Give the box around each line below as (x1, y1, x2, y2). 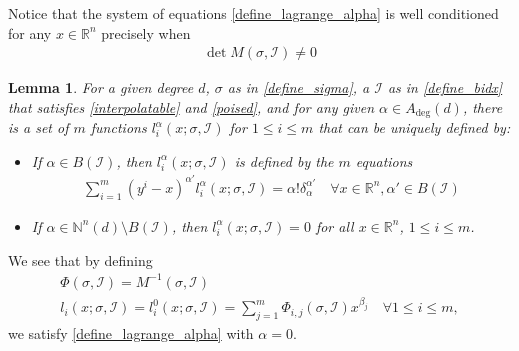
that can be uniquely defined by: (318, 117, 511, 138)
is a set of (8, 117, 69, 138)
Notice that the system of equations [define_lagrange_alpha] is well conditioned (8, 3, 499, 23)
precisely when (101, 22, 191, 43)
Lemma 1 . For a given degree (8, 77, 194, 98)
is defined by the (234, 150, 334, 171)
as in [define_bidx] (387, 77, 503, 98)
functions (90, 117, 147, 138)
